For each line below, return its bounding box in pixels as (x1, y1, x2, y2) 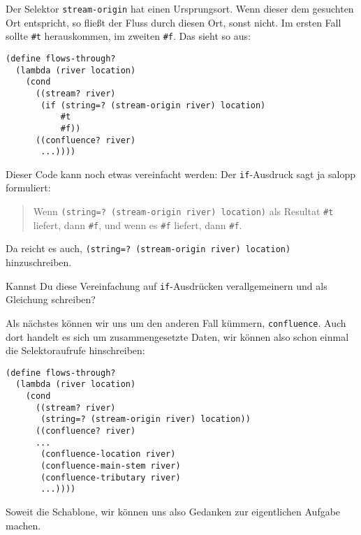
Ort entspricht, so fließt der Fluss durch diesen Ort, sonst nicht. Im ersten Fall (6, 15, 341, 29)
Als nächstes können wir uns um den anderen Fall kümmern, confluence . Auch (6, 315, 346, 330)
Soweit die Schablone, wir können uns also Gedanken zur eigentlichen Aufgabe (6, 504, 341, 518)
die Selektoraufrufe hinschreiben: (6, 343, 145, 358)
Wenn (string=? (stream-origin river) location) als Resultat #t (33, 204, 334, 219)
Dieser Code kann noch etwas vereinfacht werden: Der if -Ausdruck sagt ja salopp (6, 166, 355, 181)
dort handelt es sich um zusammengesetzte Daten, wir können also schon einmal (6, 329, 349, 344)
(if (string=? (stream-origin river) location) (40, 100, 266, 110)
